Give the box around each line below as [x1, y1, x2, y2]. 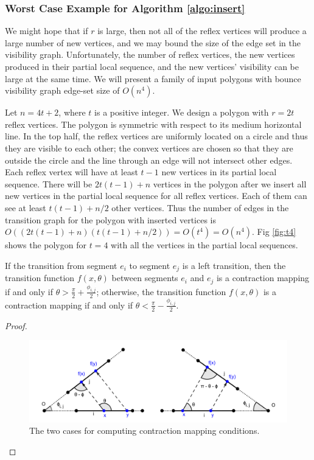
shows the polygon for [5, 239, 86, 251]
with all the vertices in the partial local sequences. [111, 239, 298, 251]
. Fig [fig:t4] [252, 225, 296, 238]
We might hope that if [5, 24, 88, 37]
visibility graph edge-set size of [5, 84, 120, 97]
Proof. [5, 319, 27, 332]
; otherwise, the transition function [96, 285, 226, 298]
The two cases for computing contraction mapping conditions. [29, 424, 260, 437]
